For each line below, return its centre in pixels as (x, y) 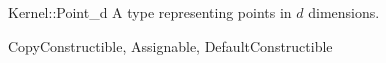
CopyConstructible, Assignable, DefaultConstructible (170, 45)
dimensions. (344, 12)
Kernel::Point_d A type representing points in (150, 12)
